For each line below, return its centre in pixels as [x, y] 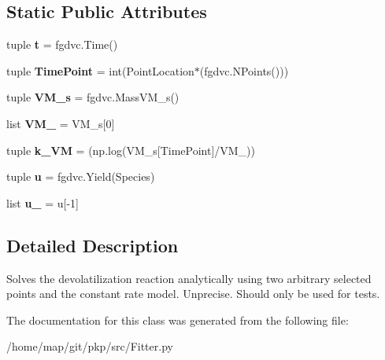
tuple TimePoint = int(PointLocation [100, 70]
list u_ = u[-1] [43, 202]
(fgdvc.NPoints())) [244, 70]
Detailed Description [93, 245]
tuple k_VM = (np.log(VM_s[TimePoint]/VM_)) [131, 150]
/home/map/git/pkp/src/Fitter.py [90, 346]
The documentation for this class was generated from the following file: [178, 320]
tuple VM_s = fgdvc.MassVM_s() [93, 97]
